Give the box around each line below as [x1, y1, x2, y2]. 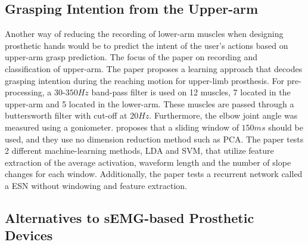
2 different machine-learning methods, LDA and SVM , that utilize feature [5, 144, 274, 157]
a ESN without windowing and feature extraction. [5, 179, 188, 191]
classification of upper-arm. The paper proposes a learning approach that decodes [5, 62, 303, 75]
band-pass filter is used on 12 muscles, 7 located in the [91, 86, 291, 98]
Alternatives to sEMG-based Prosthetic [5, 208, 254, 227]
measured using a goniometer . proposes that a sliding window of [5, 120, 239, 133]
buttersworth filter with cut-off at [5, 109, 127, 122]
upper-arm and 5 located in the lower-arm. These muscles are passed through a [5, 97, 294, 110]
